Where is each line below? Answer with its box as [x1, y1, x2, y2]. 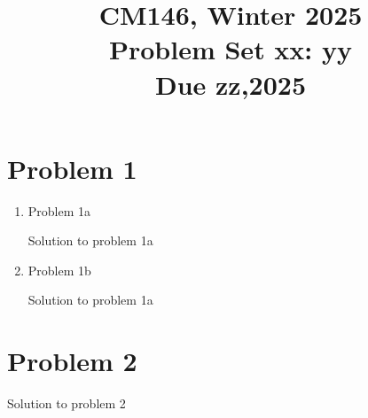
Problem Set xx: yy [108, 31, 353, 67]
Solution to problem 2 [7, 394, 126, 413]
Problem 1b [27, 260, 91, 279]
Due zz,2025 [154, 66, 307, 102]
